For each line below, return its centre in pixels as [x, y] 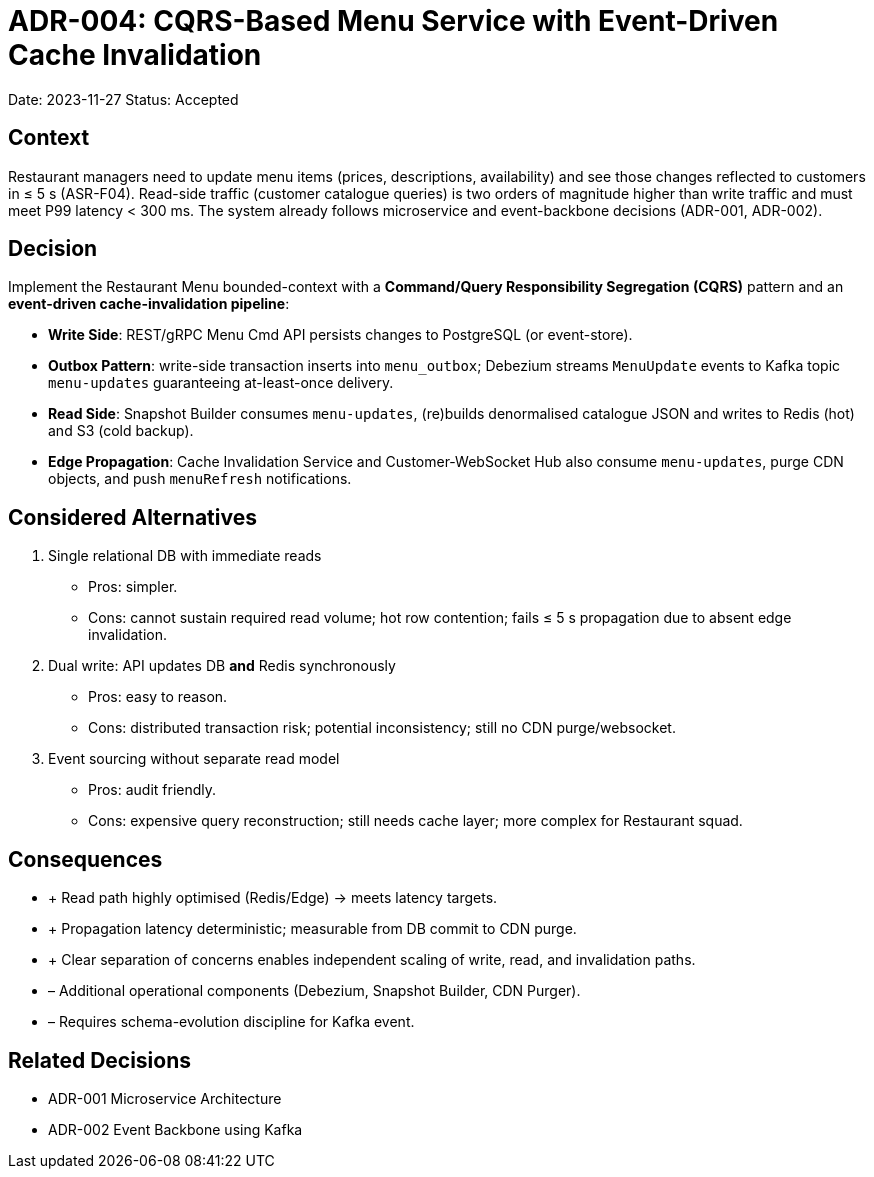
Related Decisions [100, 1060]
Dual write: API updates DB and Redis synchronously [222, 666]
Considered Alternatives [132, 517]
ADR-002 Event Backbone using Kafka [175, 1129]
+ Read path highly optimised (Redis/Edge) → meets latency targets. [273, 898]
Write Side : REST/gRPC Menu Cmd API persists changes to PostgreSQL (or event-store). [340, 335]
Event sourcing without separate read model [194, 759]
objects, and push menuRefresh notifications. [200, 479]
